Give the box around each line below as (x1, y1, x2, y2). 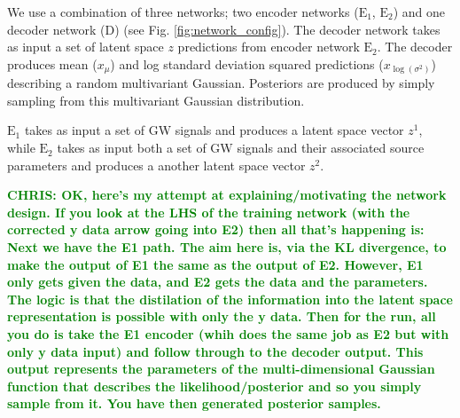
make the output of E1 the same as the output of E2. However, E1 (7, 255, 424, 273)
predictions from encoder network (177, 37, 360, 56)
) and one (393, 3, 445, 20)
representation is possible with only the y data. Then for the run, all (7, 307, 436, 326)
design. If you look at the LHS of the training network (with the (7, 202, 410, 221)
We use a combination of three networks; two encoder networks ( (7, 3, 359, 20)
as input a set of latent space (7, 37, 164, 56)
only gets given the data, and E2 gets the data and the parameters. (7, 272, 428, 291)
